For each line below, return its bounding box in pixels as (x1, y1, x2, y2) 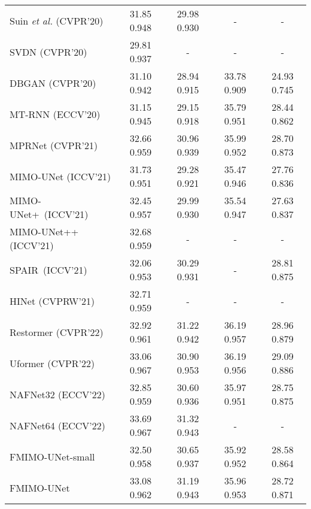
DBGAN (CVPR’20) (10, 75, 96, 90)
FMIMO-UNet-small (10, 449, 95, 463)
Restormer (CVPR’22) (10, 325, 103, 339)
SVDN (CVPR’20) (10, 44, 87, 59)
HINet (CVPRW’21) (10, 293, 95, 308)
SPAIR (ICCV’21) (10, 262, 87, 277)
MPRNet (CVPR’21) (10, 138, 98, 152)
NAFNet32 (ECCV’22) (10, 387, 106, 401)
